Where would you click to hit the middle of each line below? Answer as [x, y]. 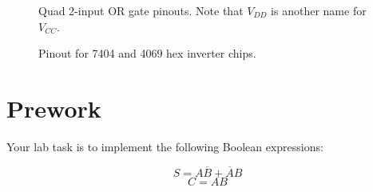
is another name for [319, 10]
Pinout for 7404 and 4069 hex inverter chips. [147, 53]
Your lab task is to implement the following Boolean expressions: [165, 146]
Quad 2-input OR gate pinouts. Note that [141, 10]
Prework [54, 108]
